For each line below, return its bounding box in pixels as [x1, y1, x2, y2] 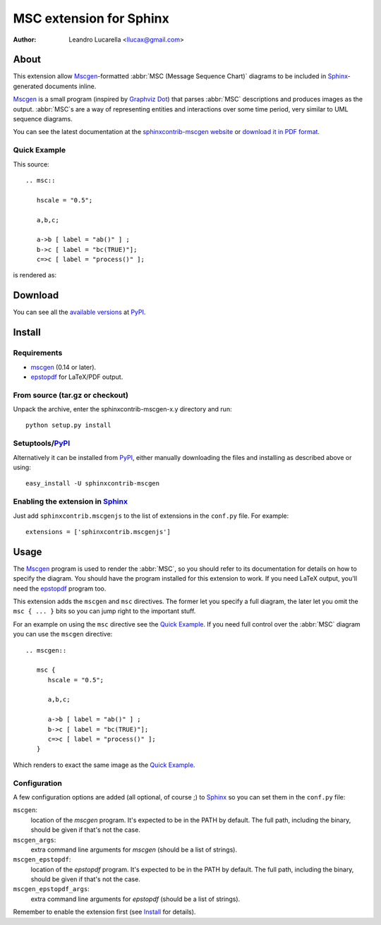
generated [13, 82, 44, 90]
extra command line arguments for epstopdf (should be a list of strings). [30, 895, 241, 903]
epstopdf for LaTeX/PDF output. [30, 373, 123, 381]
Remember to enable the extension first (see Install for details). [13, 907, 196, 917]
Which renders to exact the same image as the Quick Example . [13, 761, 195, 769]
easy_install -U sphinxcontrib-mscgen [25, 480, 160, 488]
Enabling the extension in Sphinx [13, 497, 128, 507]
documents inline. [44, 82, 97, 90]
